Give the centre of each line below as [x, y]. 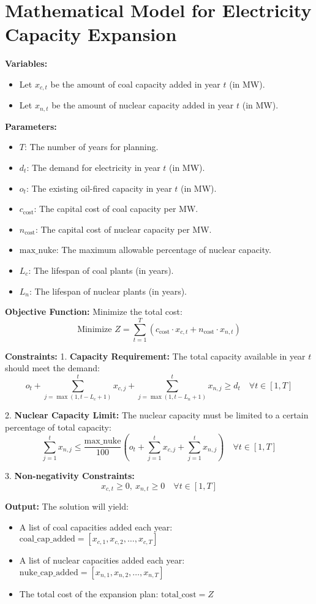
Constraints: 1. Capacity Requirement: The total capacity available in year [155, 356]
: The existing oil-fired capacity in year [99, 188]
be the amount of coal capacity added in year [135, 84]
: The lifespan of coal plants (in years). [101, 270]
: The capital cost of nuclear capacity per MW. [123, 229]
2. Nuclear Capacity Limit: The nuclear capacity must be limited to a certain [157, 415]
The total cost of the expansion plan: [89, 593]
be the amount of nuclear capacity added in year [143, 105]
